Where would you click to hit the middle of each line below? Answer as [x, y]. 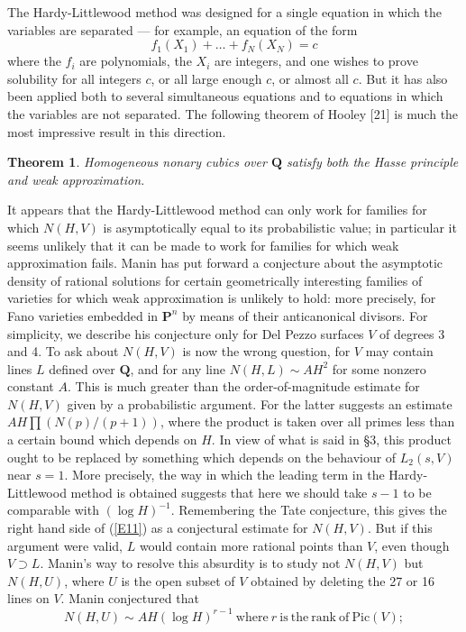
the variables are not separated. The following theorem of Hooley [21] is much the [233, 113]
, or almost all [310, 78]
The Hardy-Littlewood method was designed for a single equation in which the [224, 12]
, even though [412, 545]
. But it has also [403, 78]
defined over [82, 368]
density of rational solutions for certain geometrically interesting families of [215, 280]
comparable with [53, 510]
